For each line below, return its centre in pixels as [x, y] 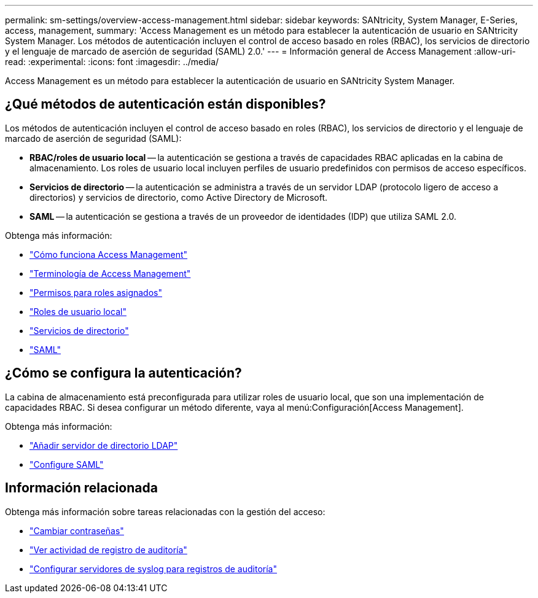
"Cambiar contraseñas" [77, 530]
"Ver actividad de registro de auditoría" [108, 549]
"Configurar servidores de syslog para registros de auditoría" [153, 569]
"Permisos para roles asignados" [96, 292]
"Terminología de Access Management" [110, 273]
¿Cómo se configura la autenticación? [123, 373]
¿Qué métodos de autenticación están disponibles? [166, 104]
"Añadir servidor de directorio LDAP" [104, 445]
